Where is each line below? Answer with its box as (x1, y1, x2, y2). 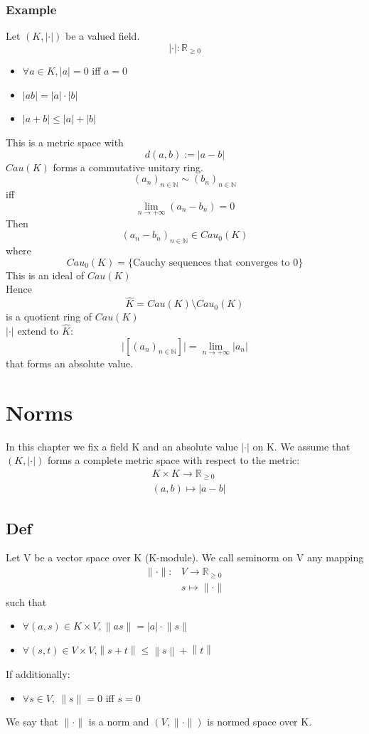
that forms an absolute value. (6, 355, 134, 370)
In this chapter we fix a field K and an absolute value (6, 438, 238, 453)
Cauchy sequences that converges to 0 (132, 257, 299, 268)
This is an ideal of (6, 267, 85, 282)
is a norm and (88, 714, 149, 729)
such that (6, 594, 47, 609)
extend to (17, 323, 59, 338)
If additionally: (6, 666, 70, 681)
